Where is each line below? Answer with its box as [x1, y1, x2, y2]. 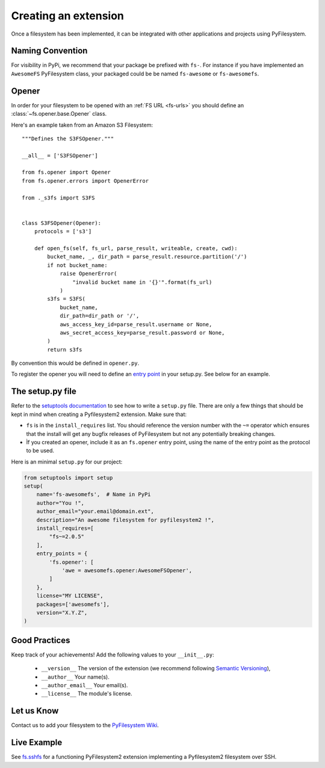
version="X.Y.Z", [36, 609, 88, 616]
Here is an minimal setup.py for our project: [11, 458, 123, 465]
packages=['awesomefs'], [36, 600, 110, 608]
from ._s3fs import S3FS [22, 194, 95, 201]
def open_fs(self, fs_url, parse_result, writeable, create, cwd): [34, 245, 238, 251]
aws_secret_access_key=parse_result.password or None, [60, 329, 225, 336]
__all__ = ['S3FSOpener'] [22, 152, 99, 159]
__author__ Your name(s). [41, 673, 110, 681]
